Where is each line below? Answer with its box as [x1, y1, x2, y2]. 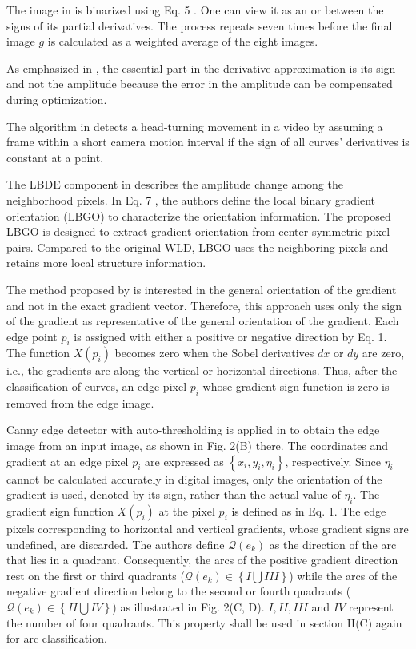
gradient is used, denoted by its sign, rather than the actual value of [6, 486, 341, 503]
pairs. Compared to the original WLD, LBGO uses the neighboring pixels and [6, 238, 389, 255]
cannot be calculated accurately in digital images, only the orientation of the [6, 470, 382, 487]
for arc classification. [6, 630, 107, 647]
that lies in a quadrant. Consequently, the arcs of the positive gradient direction [6, 551, 398, 568]
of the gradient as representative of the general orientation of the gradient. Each [6, 313, 399, 329]
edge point [6, 328, 58, 344]
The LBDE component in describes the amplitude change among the [6, 176, 343, 193]
